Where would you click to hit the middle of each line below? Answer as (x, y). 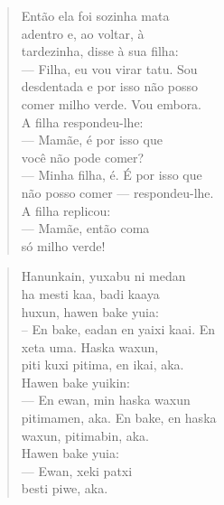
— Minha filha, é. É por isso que (112, 175)
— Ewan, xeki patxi (77, 470)
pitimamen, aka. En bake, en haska (119, 418)
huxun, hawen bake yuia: (90, 311)
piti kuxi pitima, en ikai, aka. (103, 365)
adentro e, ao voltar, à (83, 33)
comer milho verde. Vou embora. (112, 103)
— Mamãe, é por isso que (92, 140)
